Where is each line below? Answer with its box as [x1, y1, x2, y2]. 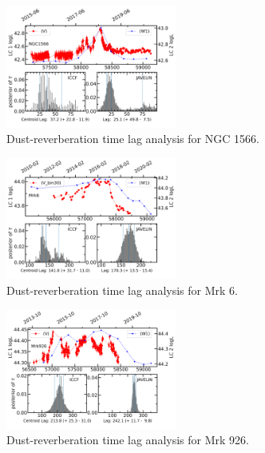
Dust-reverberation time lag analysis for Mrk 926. [6, 431, 249, 448]
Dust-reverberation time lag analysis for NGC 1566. [6, 130, 259, 147]
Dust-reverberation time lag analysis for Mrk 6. [6, 281, 238, 298]
